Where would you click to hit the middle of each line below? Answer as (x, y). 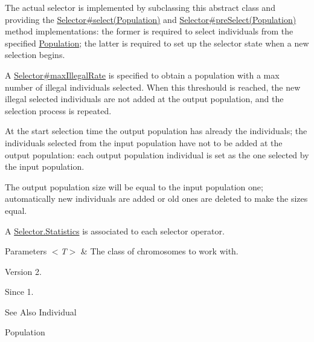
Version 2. (23, 271)
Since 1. (19, 292)
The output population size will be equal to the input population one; (134, 186)
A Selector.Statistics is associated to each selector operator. (115, 231)
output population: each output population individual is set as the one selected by (157, 154)
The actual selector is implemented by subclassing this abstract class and (140, 7)
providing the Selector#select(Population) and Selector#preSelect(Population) (151, 19)
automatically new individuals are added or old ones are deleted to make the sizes (156, 198)
